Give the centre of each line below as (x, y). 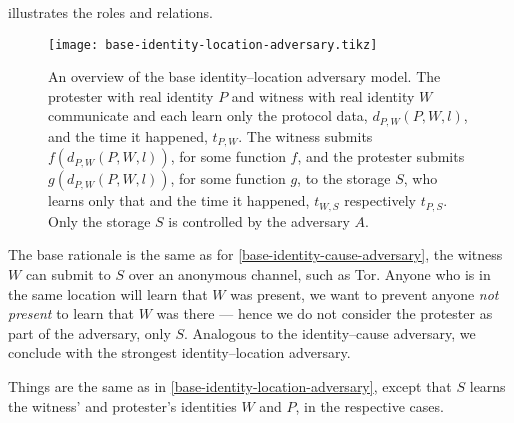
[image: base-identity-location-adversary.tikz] (213, 44)
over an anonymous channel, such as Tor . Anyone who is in (309, 273)
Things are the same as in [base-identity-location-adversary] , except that (230, 385)
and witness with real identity (323, 95)
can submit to (68, 273)
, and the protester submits (381, 156)
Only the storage (99, 220)
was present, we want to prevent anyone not (364, 293)
